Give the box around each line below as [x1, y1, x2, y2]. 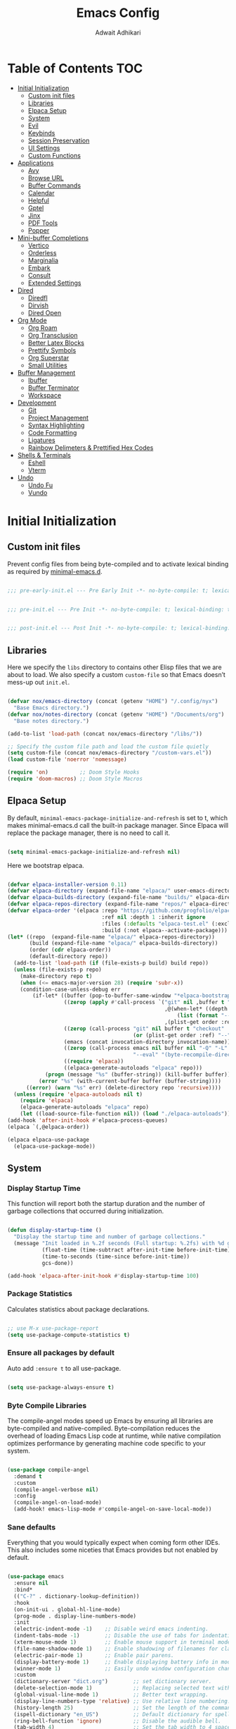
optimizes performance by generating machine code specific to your [7, 1438, 206, 1447]
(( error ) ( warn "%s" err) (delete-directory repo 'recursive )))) [25, 1084, 221, 1091]
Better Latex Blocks [27, 338, 84, 347]
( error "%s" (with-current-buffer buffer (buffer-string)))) [38, 1077, 221, 1085]
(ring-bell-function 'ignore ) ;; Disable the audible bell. [13, 1717, 221, 1725]
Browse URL [27, 173, 65, 182]
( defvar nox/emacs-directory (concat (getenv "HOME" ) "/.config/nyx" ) [7, 698, 218, 705]
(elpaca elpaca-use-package [7, 1136, 90, 1143]
